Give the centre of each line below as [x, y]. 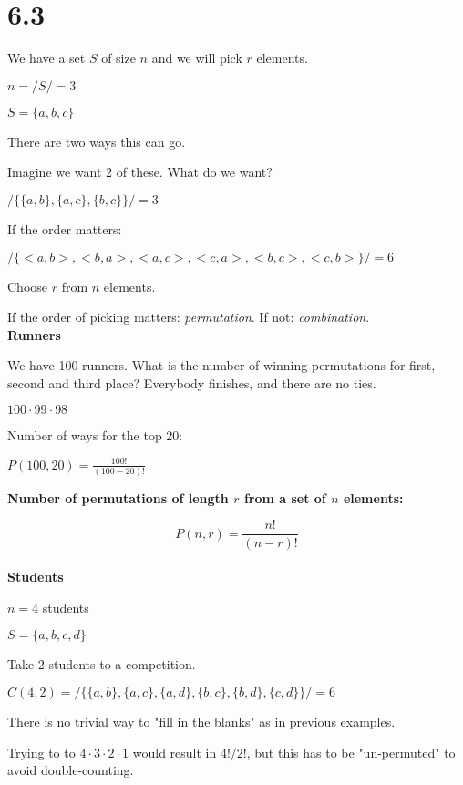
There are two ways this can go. [97, 141]
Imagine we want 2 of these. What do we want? [140, 172]
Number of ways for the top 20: [95, 435]
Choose [28, 286]
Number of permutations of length [118, 497]
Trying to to [41, 752]
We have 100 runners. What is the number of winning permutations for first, [221, 365]
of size [118, 58]
